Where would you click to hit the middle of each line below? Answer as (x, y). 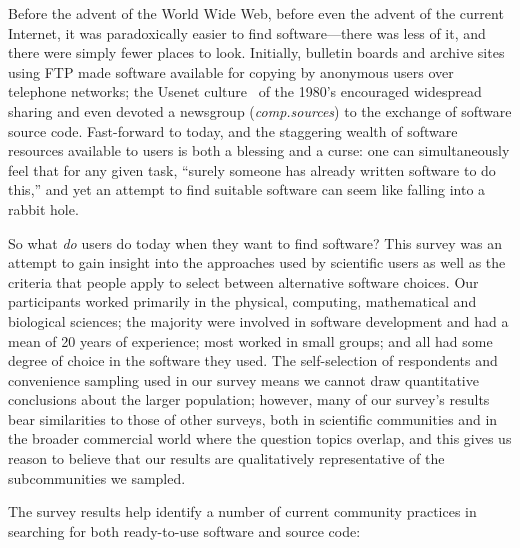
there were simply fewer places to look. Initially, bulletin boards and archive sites (256, 52)
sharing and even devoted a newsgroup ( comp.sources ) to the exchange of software (260, 110)
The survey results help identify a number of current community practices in (242, 511)
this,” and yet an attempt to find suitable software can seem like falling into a (247, 189)
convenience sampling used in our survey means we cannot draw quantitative (243, 379)
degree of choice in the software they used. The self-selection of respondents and (253, 360)
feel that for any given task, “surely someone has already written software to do (252, 169)
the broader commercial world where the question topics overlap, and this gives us (260, 438)
